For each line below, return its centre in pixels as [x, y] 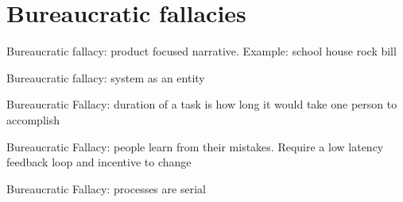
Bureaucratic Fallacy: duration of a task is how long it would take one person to [202, 104]
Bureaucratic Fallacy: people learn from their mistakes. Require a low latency [195, 146]
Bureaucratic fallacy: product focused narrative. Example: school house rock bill [201, 51]
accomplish [33, 119]
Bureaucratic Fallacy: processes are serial [106, 188]
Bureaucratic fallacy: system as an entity [106, 77]
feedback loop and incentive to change [99, 162]
